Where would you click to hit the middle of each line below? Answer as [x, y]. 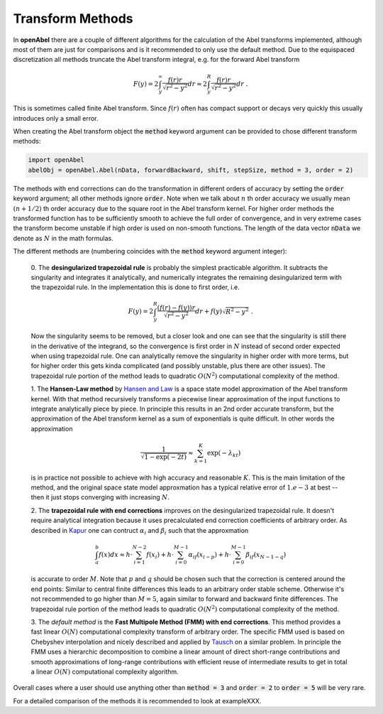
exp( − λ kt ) [224, 453]
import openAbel [56, 160]
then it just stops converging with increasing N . [100, 497]
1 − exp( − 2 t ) [166, 457]
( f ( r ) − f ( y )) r [176, 308]
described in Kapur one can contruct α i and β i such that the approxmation [140, 531]
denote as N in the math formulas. [63, 238]
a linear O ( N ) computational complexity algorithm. [105, 671]
